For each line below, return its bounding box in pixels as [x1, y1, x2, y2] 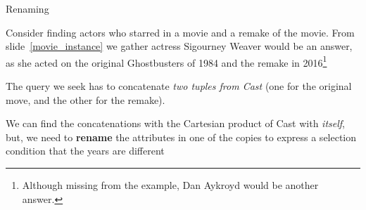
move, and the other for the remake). [6, 92, 165, 107]
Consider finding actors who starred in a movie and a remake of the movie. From [6, 25, 355, 39]
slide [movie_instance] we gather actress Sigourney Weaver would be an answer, [6, 39, 353, 53]
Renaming [6, 1, 49, 15]
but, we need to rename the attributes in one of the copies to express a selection [6, 129, 357, 144]
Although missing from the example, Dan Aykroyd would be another [22, 178, 319, 192]
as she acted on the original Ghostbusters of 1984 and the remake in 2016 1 [6, 53, 327, 70]
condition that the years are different [6, 143, 165, 158]
